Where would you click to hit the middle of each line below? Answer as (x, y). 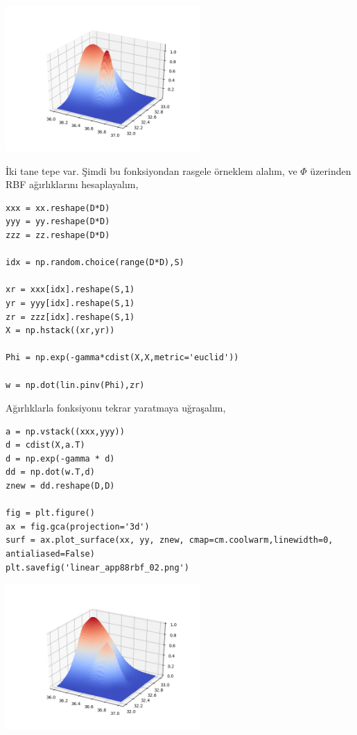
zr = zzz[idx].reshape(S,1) (70, 317)
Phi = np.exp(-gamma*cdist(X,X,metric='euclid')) (122, 358)
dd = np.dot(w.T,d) (50, 472)
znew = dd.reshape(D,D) (60, 486)
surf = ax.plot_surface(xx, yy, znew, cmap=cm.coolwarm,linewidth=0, (169, 540)
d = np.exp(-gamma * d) (60, 458)
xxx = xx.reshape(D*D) (58, 208)
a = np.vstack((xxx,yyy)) (65, 431)
